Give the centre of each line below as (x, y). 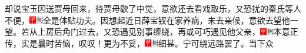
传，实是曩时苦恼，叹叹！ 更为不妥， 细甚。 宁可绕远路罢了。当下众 (139, 43)
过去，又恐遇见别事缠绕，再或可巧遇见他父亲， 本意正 (188, 32)
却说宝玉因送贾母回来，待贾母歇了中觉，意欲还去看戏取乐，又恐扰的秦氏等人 (153, 8)
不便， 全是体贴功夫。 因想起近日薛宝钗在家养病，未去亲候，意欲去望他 (147, 20)
